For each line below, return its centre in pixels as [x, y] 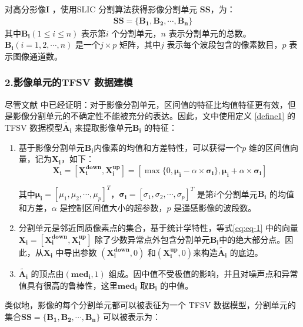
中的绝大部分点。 [252, 239]
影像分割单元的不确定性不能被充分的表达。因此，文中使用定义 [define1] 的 [154, 116]
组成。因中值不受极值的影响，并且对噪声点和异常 [203, 273]
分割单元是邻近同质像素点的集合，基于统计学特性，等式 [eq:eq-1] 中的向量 [159, 227]
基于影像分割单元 [51, 147]
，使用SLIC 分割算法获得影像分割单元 [125, 9]
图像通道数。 [37, 56]
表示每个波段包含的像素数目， [224, 44]
